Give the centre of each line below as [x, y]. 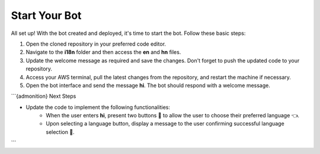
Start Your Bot [46, 15]
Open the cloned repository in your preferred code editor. [96, 44]
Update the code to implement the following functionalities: [98, 107]
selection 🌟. [60, 132]
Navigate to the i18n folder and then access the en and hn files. [103, 52]
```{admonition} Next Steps [44, 96]
